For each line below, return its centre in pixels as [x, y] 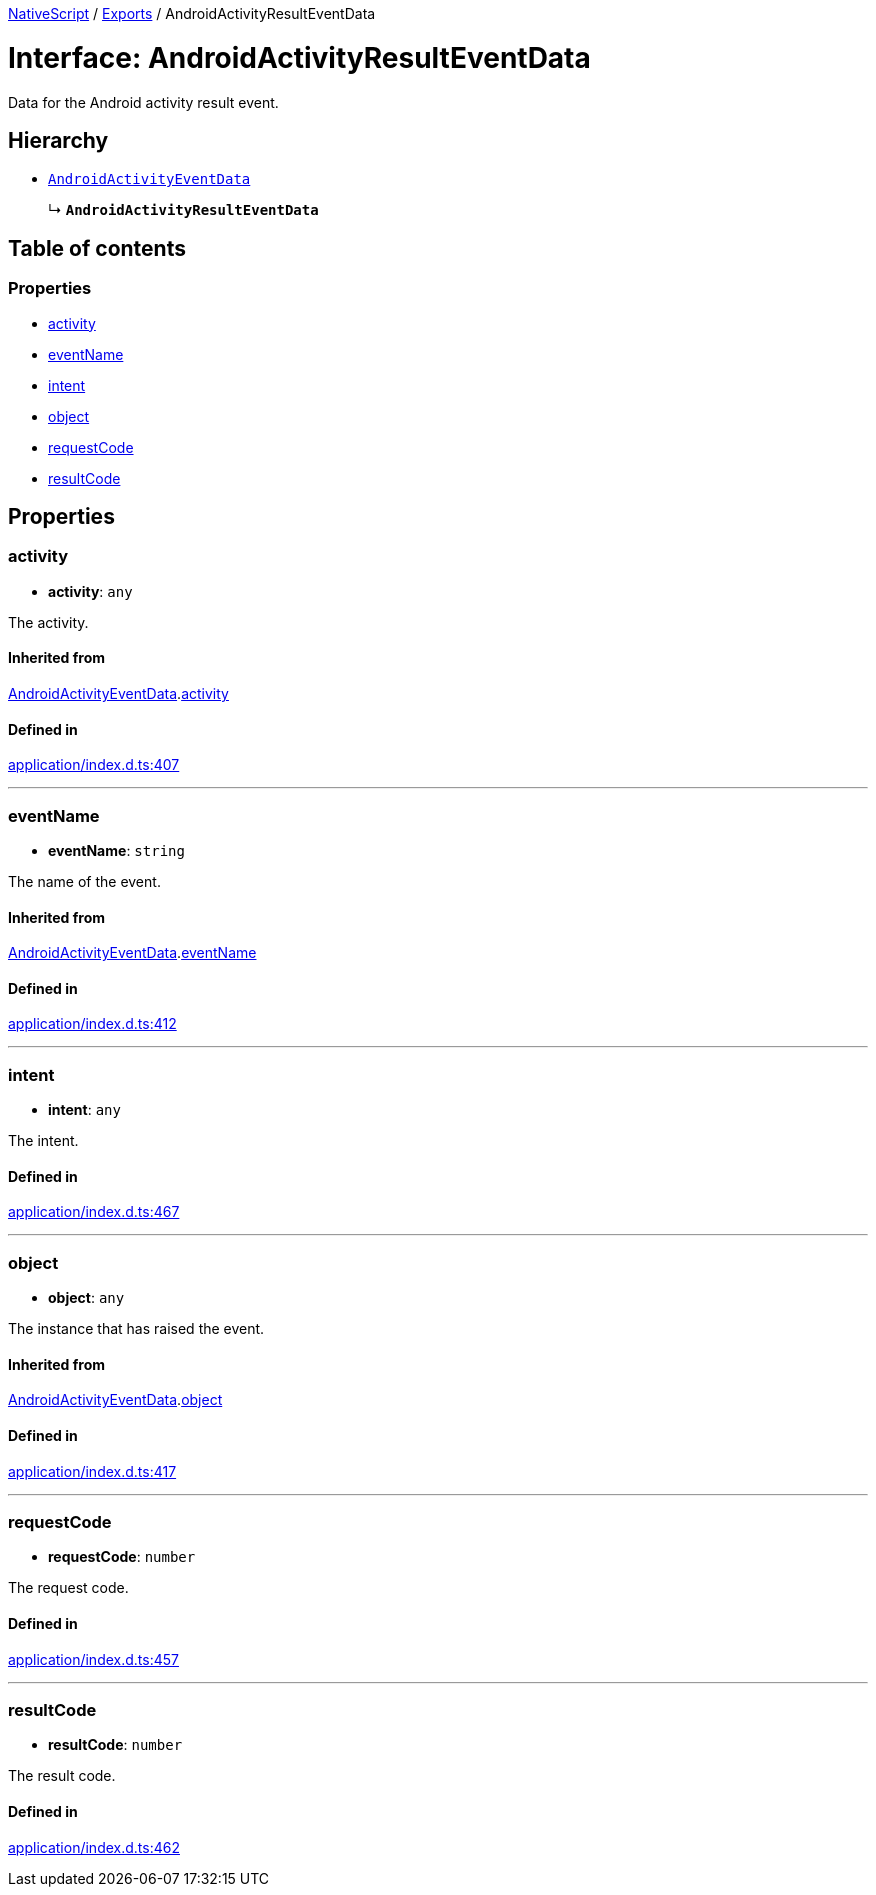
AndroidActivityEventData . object [115, 1400]
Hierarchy [58, 140]
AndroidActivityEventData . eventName [132, 953]
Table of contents [97, 248]
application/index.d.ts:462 [94, 1847]
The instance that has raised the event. [136, 1329]
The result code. [62, 1776]
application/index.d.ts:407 [94, 765]
